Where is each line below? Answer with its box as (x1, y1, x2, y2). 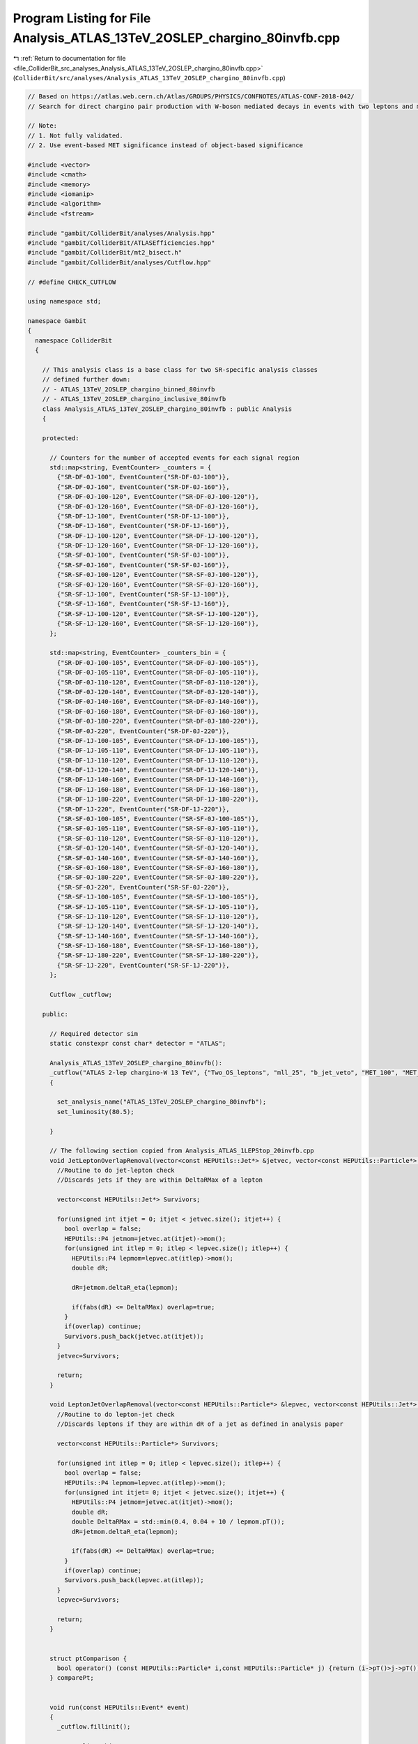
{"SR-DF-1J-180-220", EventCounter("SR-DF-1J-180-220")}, (56, 795, 259, 804)
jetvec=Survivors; (56, 1352, 120, 1360)
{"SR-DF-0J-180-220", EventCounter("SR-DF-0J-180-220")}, (56, 717, 259, 726)
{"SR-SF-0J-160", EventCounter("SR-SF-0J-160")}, (56, 561, 230, 569)
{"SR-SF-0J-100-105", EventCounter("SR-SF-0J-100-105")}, (56, 815, 259, 823)
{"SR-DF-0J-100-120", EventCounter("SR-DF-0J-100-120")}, (56, 493, 259, 501)
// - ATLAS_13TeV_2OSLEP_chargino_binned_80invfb (42, 385, 215, 393)
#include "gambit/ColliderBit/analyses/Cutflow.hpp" (27, 258, 212, 266)
